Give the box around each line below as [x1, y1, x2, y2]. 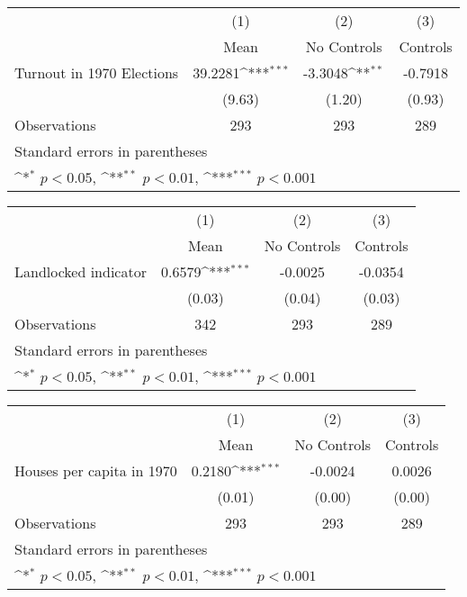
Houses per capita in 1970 [14, 460, 177, 481]
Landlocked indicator [14, 261, 147, 282]
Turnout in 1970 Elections [14, 62, 179, 83]
